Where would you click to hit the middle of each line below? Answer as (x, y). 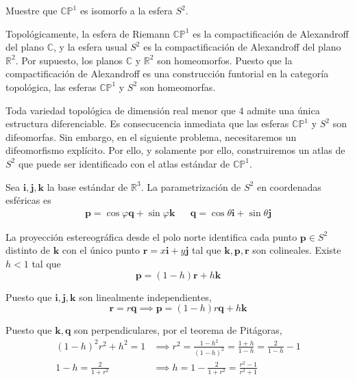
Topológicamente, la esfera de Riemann (88, 33)
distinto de (28, 250)
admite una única (283, 110)
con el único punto (101, 250)
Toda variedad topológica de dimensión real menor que (121, 110)
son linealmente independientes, (145, 297)
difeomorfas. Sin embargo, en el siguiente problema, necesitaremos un (151, 136)
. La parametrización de (191, 186)
